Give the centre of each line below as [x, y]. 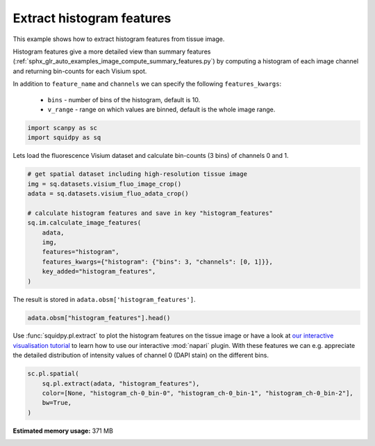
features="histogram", [81, 252]
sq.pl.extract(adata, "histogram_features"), [121, 383]
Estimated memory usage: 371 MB [63, 431]
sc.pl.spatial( [53, 374]
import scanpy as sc [62, 128]
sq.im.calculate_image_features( [84, 223]
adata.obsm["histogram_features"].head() [99, 318]
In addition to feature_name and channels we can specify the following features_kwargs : [147, 84]
